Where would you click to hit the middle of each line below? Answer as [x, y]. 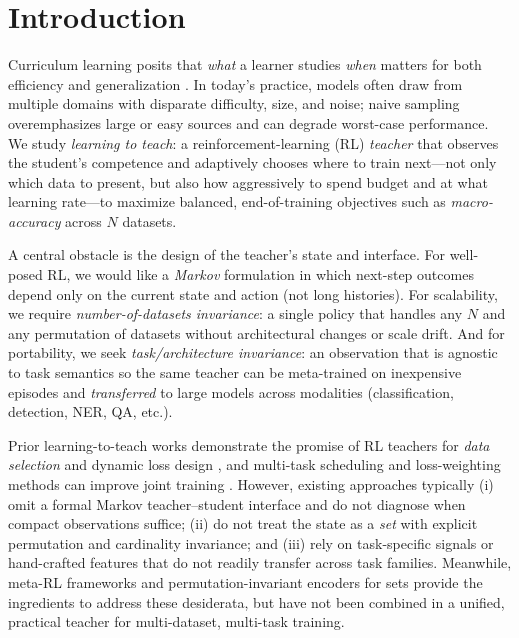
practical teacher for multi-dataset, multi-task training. [176, 621]
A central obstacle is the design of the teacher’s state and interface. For [227, 254]
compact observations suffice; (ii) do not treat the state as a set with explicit [243, 523]
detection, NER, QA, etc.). [90, 411]
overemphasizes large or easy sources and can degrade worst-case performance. [248, 122]
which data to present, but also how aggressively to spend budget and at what [248, 181]
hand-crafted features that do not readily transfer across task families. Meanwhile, [260, 562]
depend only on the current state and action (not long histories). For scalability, [253, 293]
